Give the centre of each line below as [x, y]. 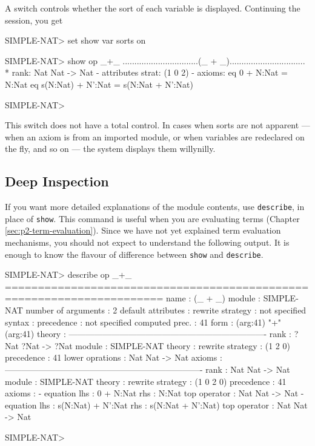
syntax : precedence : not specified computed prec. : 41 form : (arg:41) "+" [143, 322]
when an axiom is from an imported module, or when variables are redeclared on [155, 136]
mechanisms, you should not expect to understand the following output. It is [147, 242]
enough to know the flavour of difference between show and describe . [134, 254]
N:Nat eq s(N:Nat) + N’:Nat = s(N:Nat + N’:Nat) [99, 84]
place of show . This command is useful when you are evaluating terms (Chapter [152, 218]
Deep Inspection [57, 181]
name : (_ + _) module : [214, 298]
